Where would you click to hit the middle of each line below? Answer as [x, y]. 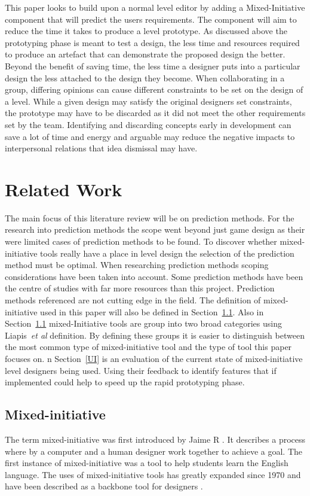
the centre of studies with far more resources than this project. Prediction [140, 288]
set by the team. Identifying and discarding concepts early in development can [148, 124]
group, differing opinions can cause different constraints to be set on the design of [154, 89]
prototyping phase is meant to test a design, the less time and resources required [152, 42]
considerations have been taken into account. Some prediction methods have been [154, 276]
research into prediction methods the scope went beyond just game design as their [155, 229]
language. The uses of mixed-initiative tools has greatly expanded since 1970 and [153, 474]
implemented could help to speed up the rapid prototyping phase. [125, 382]
